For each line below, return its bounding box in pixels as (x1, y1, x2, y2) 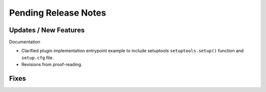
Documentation (9, 39, 40, 45)
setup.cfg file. (21, 54, 54, 61)
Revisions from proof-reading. (21, 62, 83, 68)
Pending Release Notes (9, 7, 106, 18)
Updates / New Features (9, 26, 85, 34)
